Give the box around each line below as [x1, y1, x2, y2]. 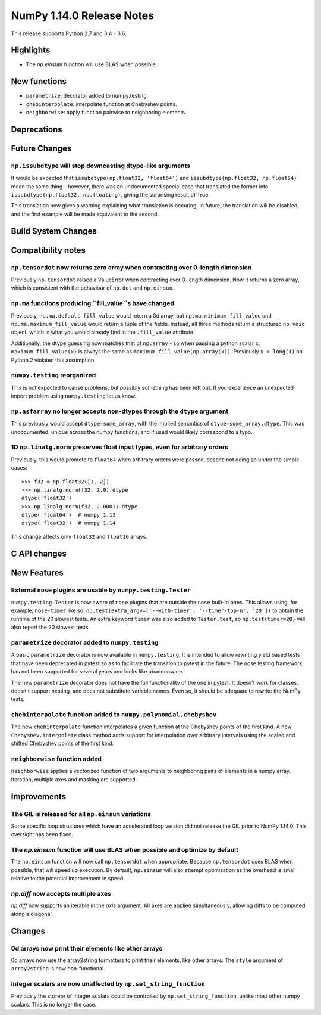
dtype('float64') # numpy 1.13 [21, 511, 116, 519]
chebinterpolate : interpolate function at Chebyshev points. [26, 100, 178, 107]
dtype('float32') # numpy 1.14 [21, 520, 116, 527]
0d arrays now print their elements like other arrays [11, 944, 163, 952]
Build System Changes [11, 226, 97, 236]
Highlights [11, 45, 51, 55]
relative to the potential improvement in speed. [11, 875, 125, 882]
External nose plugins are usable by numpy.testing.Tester [11, 586, 191, 594]
